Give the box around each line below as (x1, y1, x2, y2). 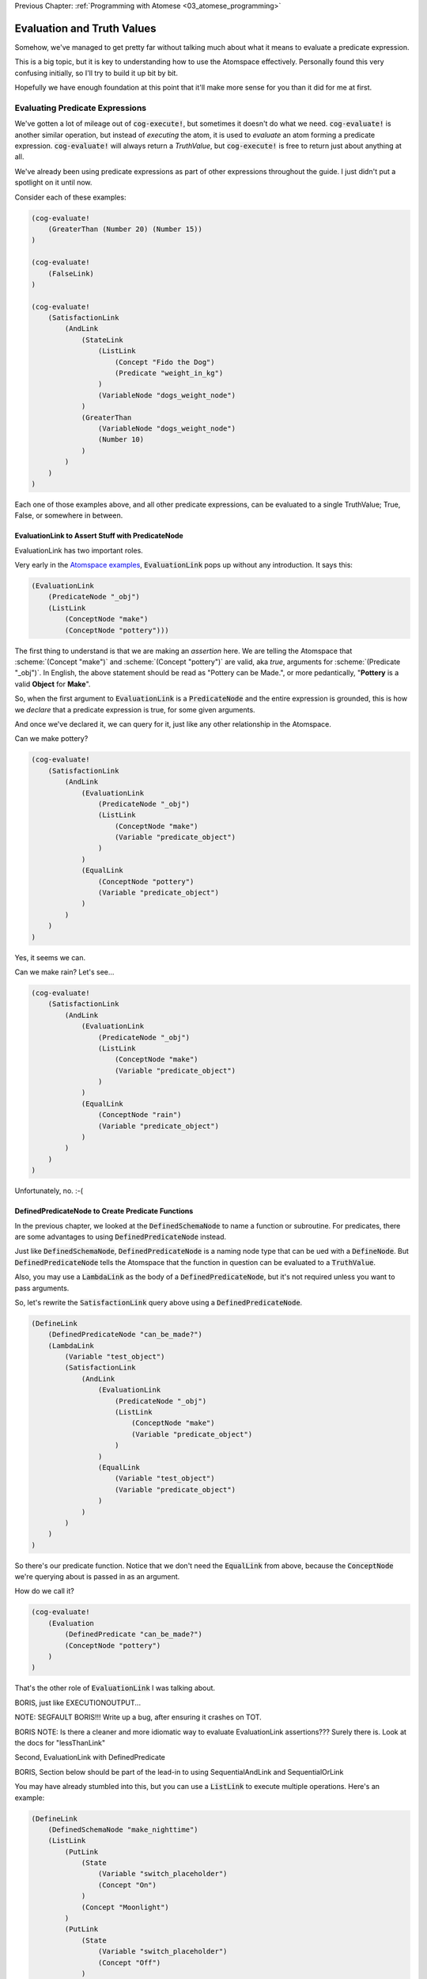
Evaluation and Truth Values (14, 21, 157, 35)
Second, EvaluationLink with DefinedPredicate (14, 1753, 165, 1762)
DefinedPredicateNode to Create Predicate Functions (14, 1206, 194, 1216)
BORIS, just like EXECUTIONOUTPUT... (14, 1698, 142, 1707)
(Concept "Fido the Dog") (115, 357, 215, 367)
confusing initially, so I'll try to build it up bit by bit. (14, 68, 178, 78)
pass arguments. (14, 1283, 70, 1293)
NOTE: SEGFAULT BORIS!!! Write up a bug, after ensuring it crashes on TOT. (14, 1712, 263, 1722)
